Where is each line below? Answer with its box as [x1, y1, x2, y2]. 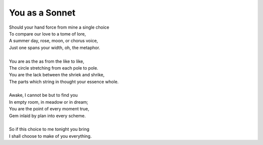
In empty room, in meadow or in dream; [9, 99, 89, 105]
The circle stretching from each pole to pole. [9, 65, 98, 71]
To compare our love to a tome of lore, [9, 31, 86, 36]
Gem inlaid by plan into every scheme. [9, 112, 86, 119]
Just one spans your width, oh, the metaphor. [9, 44, 100, 51]
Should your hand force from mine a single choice [9, 24, 110, 30]
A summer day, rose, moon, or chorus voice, [9, 38, 98, 44]
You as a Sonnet [9, 7, 75, 18]
